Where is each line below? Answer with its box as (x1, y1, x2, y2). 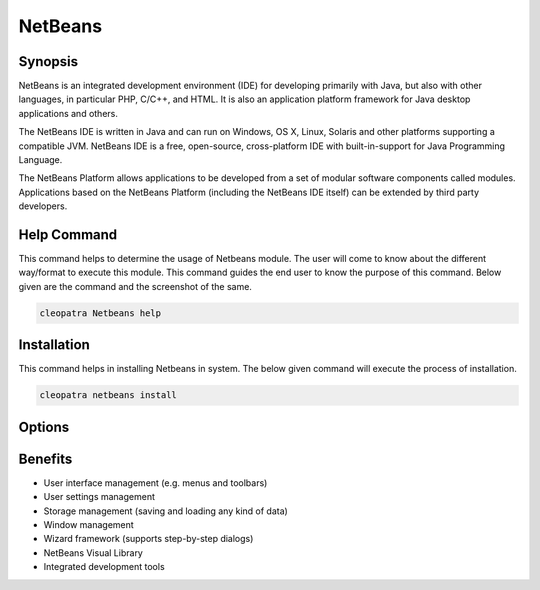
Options (18, 418, 70, 435)
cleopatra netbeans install (39, 390, 177, 401)
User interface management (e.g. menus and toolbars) (43, 476, 268, 489)
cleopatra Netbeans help (39, 307, 162, 319)
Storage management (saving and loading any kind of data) (43, 505, 289, 517)
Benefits (18, 450, 73, 467)
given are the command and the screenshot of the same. (18, 280, 252, 292)
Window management (43, 519, 134, 531)
